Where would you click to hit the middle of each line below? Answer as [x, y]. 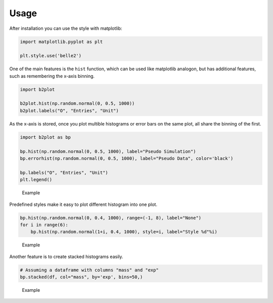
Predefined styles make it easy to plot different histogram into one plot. [83, 204]
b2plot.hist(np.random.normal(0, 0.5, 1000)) [77, 103]
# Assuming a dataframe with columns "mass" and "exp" [89, 270]
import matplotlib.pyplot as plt [61, 41]
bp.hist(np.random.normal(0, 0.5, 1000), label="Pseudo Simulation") [108, 151]
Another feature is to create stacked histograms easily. [66, 256]
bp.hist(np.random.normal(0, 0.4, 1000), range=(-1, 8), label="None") [111, 218]
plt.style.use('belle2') [51, 56]
